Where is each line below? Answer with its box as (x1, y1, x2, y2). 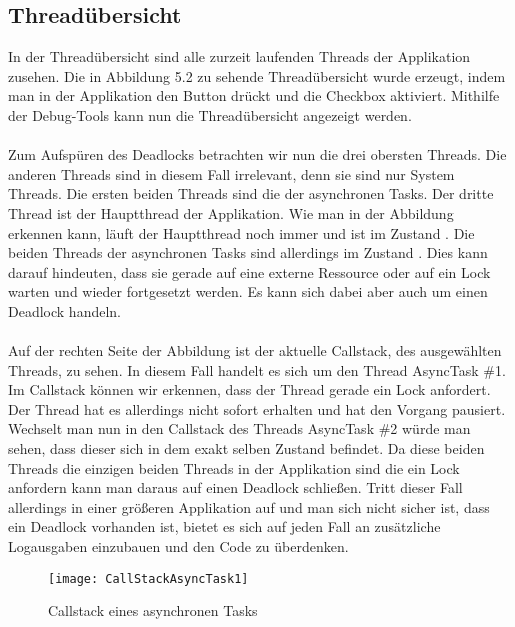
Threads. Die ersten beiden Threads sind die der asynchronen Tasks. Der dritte (8, 183, 494, 204)
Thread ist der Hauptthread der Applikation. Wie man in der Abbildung (8, 202, 454, 223)
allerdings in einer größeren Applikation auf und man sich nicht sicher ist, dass (8, 496, 490, 517)
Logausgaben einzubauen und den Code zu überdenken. (8, 536, 349, 557)
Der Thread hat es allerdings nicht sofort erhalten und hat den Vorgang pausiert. (8, 398, 506, 419)
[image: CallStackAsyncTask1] (48, 571, 249, 586)
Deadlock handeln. (8, 300, 121, 321)
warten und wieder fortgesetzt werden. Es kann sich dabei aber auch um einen (8, 281, 488, 302)
